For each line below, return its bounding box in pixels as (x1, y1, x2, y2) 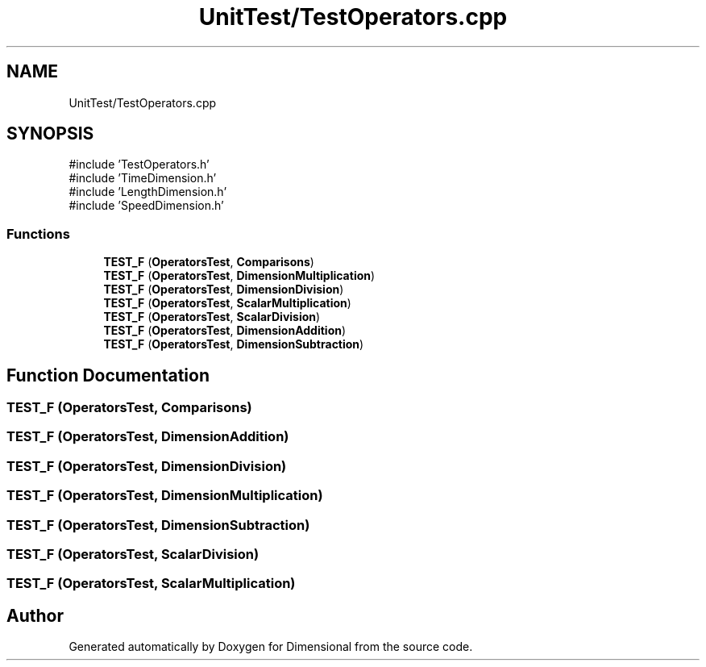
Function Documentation (6, 365, 210, 386)
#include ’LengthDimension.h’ (69, 185, 227, 199)
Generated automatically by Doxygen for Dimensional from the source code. (69, 640, 473, 654)
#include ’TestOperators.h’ (69, 157, 210, 172)
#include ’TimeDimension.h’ (69, 171, 217, 186)
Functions (6, 225, 70, 242)
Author (6, 605, 64, 626)
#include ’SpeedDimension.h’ (69, 198, 224, 213)
